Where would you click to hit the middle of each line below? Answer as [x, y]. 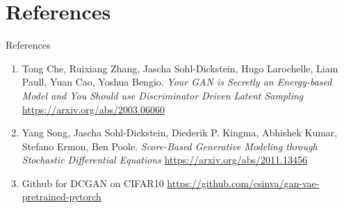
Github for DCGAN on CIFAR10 [93, 183]
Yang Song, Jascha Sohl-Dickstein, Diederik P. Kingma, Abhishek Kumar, [180, 133]
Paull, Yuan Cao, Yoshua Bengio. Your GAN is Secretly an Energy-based [177, 82]
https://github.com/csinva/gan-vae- [243, 183]
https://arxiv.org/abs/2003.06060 [93, 109]
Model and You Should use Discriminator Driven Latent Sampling [163, 95]
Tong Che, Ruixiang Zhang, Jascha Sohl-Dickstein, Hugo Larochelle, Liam [180, 68]
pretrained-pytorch [62, 197]
